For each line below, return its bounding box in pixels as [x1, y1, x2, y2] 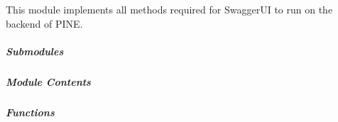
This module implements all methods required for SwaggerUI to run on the [6, 2, 333, 17]
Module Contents [6, 74, 91, 89]
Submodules [6, 44, 64, 59]
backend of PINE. [6, 16, 83, 30]
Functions [6, 105, 55, 120]
